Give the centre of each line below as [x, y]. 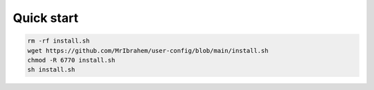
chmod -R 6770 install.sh [71, 60]
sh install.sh [51, 70]
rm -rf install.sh [59, 41]
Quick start [46, 18]
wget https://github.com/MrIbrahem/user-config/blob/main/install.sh [148, 50]
